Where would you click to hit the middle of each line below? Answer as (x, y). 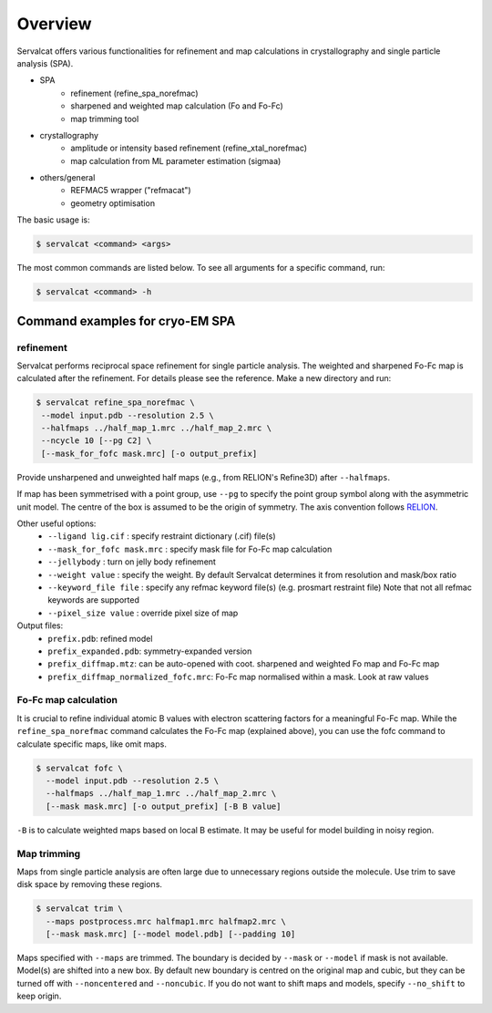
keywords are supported (94, 600)
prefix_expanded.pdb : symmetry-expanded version (150, 651)
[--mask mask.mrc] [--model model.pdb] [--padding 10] (171, 934)
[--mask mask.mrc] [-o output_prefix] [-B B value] (164, 806)
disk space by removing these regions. (90, 884)
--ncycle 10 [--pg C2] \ (97, 441)
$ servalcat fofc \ (79, 768)
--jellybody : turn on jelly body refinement (132, 562)
